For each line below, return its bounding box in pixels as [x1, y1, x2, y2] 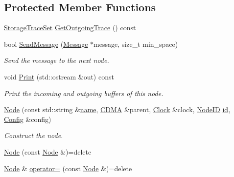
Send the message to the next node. [4, 55, 109, 65]
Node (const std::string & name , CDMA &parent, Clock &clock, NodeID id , [4, 104, 231, 115]
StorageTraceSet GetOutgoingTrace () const [4, 22, 136, 33]
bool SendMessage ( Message [4, 39, 88, 49]
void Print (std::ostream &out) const [4, 71, 114, 81]
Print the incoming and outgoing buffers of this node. [4, 88, 164, 98]
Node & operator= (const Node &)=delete [4, 163, 132, 173]
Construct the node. [4, 130, 63, 140]
